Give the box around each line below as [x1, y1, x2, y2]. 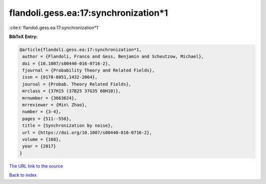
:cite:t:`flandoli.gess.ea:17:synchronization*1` [9, 25, 100, 31]
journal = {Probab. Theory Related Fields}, [22, 81, 132, 87]
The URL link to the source [9, 163, 64, 169]
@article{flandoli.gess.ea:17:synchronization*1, [19, 47, 142, 52]
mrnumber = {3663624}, [22, 95, 77, 101]
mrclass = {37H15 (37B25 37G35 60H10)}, [22, 88, 121, 94]
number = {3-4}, [22, 109, 62, 114]
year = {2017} [22, 144, 56, 149]
